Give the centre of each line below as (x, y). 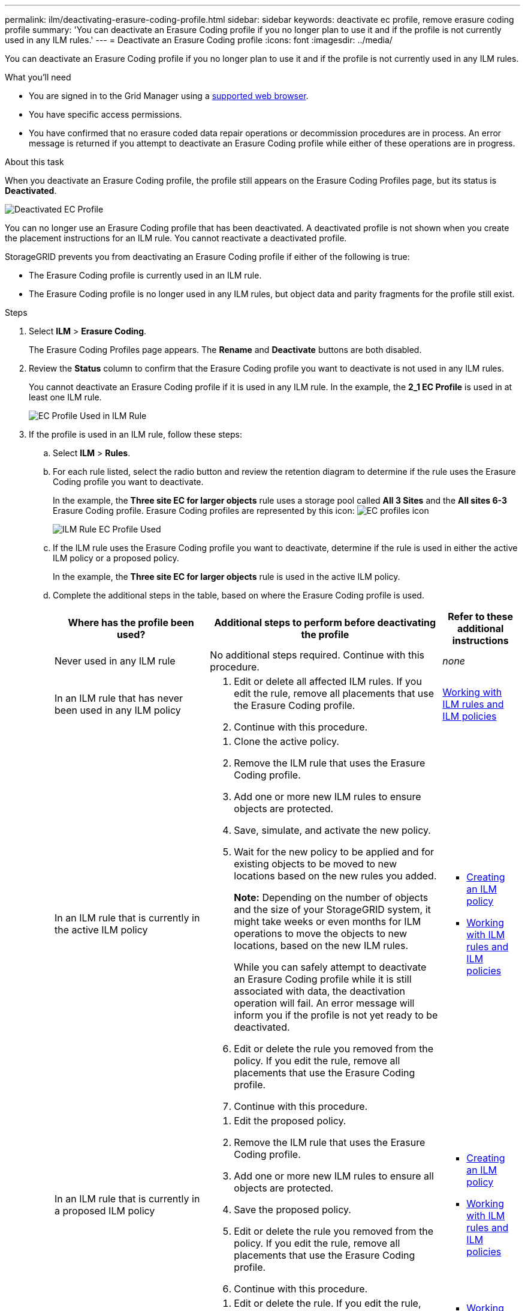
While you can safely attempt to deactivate (330, 967)
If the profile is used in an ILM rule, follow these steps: (135, 434)
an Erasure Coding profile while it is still (323, 979)
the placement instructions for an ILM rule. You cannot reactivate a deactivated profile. (176, 238)
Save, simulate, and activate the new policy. (332, 830)
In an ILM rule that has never (119, 698)
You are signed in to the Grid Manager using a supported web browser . (169, 96)
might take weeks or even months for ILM (328, 921)
